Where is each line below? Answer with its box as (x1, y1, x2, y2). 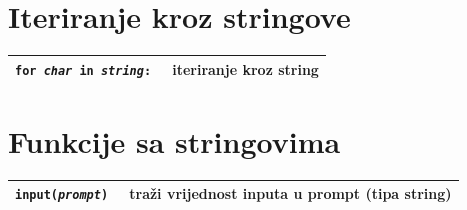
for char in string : (15, 63, 152, 78)
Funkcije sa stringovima (8, 120, 341, 161)
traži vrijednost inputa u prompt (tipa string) (129, 183, 452, 204)
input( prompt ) (15, 188, 109, 203)
